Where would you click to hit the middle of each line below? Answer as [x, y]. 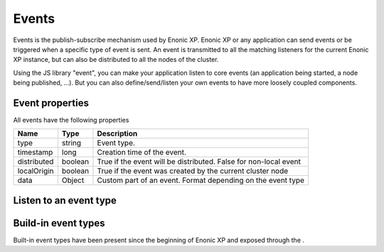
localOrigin [36, 171]
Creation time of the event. [142, 152]
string [71, 143]
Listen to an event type [65, 200]
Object [73, 180]
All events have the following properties [71, 120]
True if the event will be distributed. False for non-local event [199, 162]
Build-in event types [59, 223]
